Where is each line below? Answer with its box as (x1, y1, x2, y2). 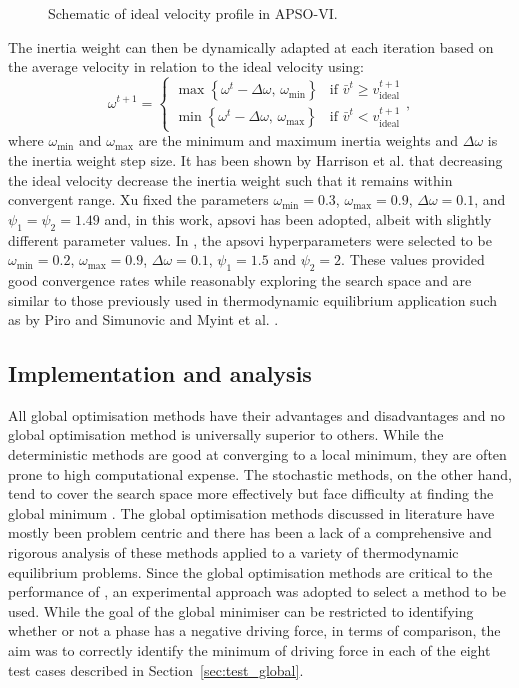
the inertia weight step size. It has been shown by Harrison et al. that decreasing (8, 149, 503, 170)
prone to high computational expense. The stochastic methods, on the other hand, (8, 463, 513, 484)
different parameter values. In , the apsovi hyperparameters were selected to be (8, 229, 492, 250)
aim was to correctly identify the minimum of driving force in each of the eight (8, 640, 491, 661)
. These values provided (341, 249, 485, 270)
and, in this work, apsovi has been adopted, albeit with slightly (104, 208, 492, 229)
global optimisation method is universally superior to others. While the (8, 424, 444, 445)
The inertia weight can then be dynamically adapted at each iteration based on (8, 36, 494, 57)
